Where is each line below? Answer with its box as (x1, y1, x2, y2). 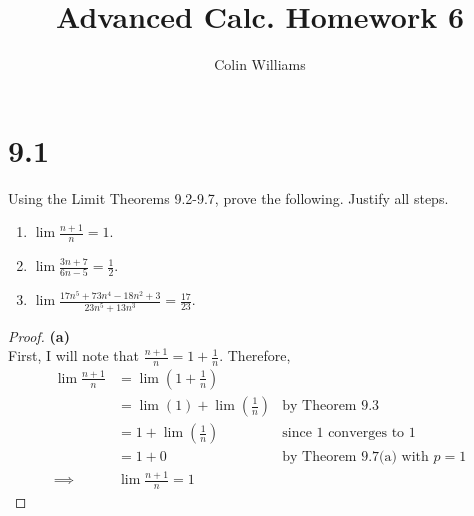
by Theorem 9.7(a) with (282, 450, 429, 465)
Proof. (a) (8, 325, 70, 346)
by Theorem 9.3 (282, 399, 380, 413)
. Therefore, (219, 345, 291, 366)
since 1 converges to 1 (282, 426, 416, 441)
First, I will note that (8, 345, 139, 366)
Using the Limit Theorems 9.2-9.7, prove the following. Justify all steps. (8, 187, 449, 208)
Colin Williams (214, 54, 306, 75)
